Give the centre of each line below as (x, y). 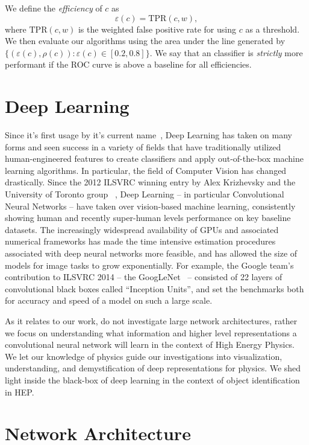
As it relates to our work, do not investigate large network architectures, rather (151, 321)
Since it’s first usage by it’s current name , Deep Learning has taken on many (148, 135)
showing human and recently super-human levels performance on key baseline (148, 218)
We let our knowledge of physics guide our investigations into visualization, (144, 356)
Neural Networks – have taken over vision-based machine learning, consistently (150, 206)
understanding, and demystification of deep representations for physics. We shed (153, 368)
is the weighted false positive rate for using (157, 29)
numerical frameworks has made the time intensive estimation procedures (140, 241)
